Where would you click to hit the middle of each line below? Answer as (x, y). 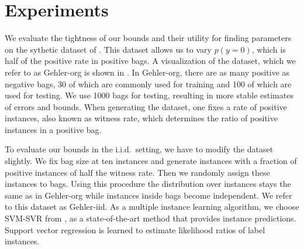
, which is (269, 49)
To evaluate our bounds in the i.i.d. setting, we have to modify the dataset (139, 149)
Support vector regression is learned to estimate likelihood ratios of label (135, 229)
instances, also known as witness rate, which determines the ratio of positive (141, 118)
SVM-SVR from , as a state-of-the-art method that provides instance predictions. (151, 218)
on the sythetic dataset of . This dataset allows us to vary (108, 49)
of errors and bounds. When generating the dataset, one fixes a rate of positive (146, 106)
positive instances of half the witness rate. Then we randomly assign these (137, 172)
